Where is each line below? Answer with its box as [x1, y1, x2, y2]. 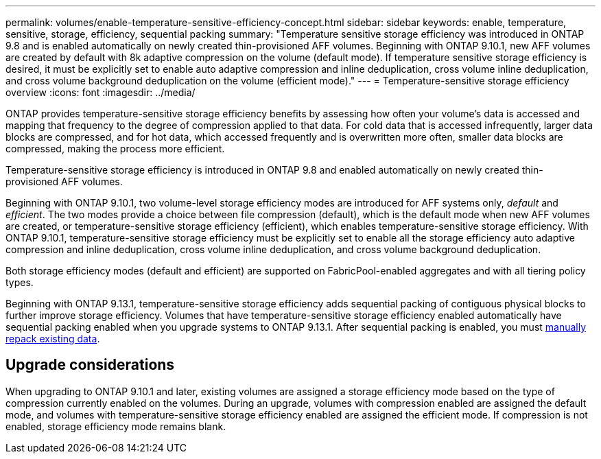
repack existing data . [5, 333, 100, 344]
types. [5, 276, 34, 288]
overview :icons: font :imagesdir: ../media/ [5, 86, 196, 98]
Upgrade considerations [5, 356, 175, 374]
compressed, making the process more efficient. [5, 143, 225, 154]
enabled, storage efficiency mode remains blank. [5, 420, 226, 432]
